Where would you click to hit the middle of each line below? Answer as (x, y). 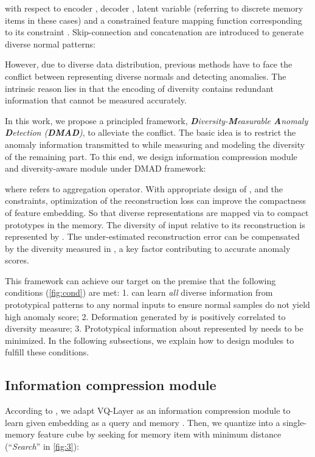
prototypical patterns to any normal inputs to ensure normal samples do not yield (157, 305)
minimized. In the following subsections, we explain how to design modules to (150, 340)
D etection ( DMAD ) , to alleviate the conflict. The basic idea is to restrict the (151, 132)
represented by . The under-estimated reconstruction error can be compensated (152, 236)
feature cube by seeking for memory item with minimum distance (160, 434)
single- (295, 422)
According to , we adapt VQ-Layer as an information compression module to (148, 410)
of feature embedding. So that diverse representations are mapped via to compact (157, 212)
